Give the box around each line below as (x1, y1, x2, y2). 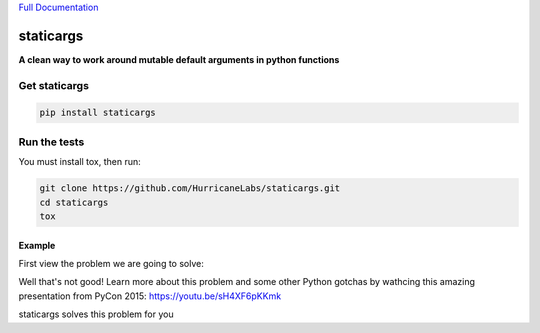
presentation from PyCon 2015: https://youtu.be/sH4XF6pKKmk (18, 290, 282, 302)
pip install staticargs (39, 107, 157, 119)
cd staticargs (39, 196, 109, 208)
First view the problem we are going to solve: (18, 257, 204, 269)
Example (18, 239, 56, 251)
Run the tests (18, 135, 85, 149)
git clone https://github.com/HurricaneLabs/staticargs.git (39, 183, 341, 194)
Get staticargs (18, 78, 90, 92)
